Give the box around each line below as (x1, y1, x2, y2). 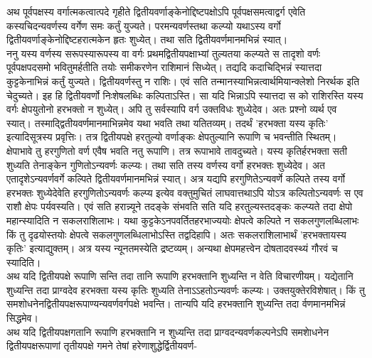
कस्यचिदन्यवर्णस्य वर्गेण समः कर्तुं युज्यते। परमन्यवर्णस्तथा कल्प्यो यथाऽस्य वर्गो (6, 18, 281, 33)
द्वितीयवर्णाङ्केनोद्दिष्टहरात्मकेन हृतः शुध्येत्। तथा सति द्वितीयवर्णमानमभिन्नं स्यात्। (6, 32, 288, 47)
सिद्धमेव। (6, 310, 38, 325)
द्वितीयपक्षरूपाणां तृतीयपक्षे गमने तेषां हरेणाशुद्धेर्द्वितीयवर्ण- (6, 338, 198, 353)
